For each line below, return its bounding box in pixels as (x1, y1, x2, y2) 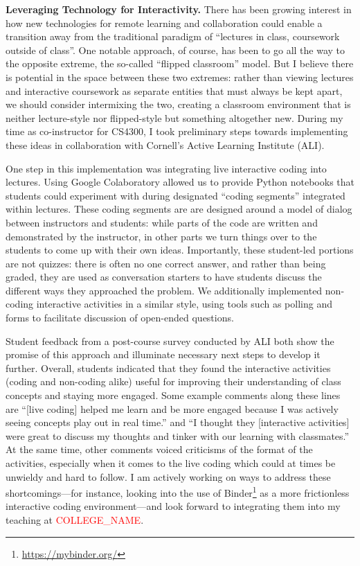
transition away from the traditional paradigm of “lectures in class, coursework (6, 29, 340, 44)
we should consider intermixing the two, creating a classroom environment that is (6, 97, 351, 112)
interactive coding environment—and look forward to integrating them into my (6, 499, 341, 513)
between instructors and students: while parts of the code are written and (6, 215, 318, 229)
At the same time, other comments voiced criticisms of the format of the (6, 442, 313, 457)
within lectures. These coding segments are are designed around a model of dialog (6, 202, 352, 216)
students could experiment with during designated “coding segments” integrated (6, 188, 345, 202)
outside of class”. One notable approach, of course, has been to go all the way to (6, 42, 345, 57)
